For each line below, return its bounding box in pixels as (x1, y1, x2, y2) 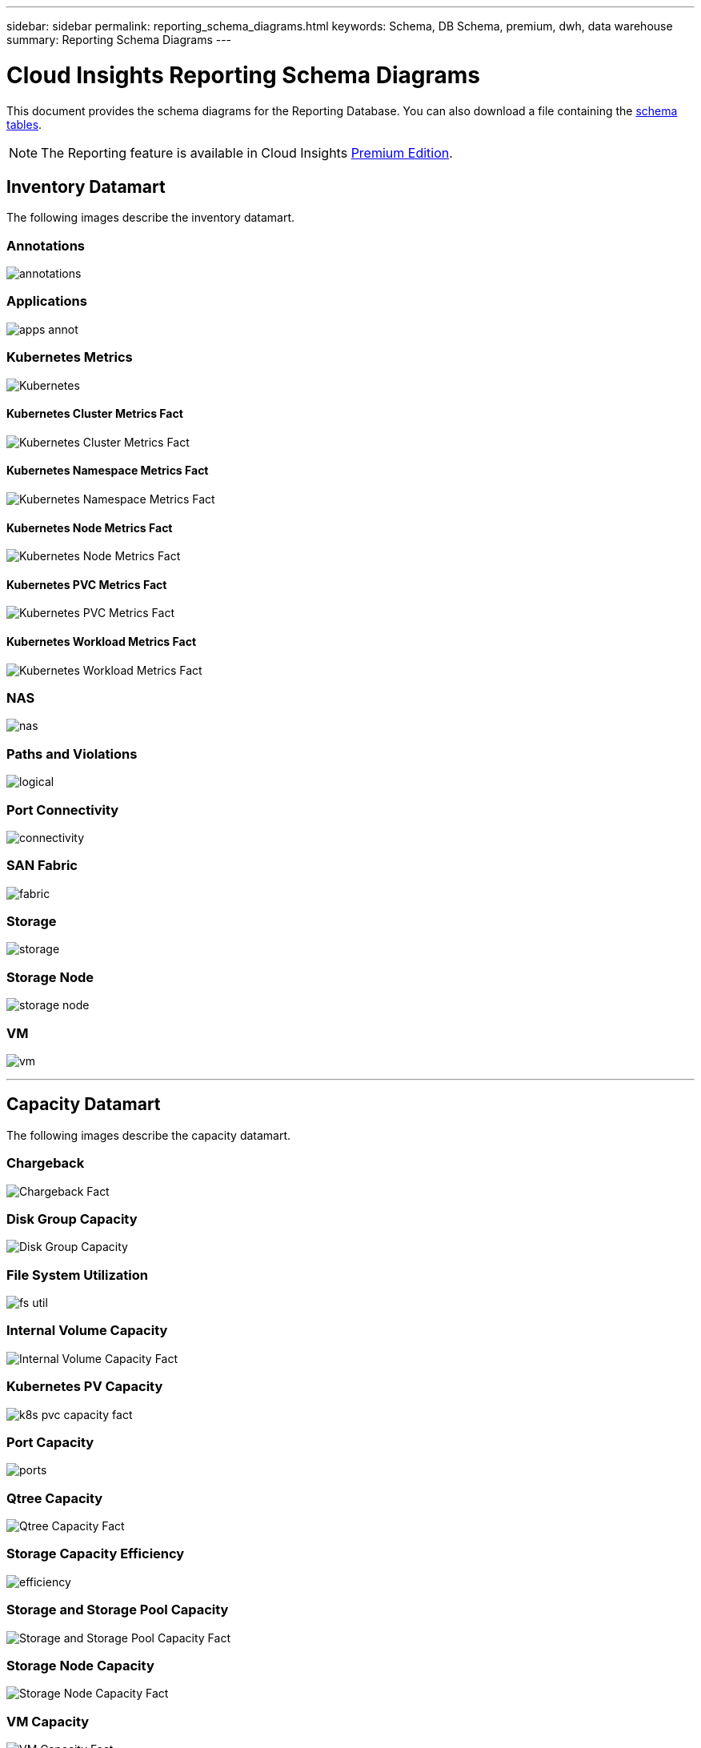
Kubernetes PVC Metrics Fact (6, 577, 167, 591)
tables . (6, 117, 42, 131)
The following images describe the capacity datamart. (6, 1128, 291, 1142)
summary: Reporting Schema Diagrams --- (6, 33, 232, 46)
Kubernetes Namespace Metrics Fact (6, 463, 209, 478)
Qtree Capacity (6, 1489, 103, 1506)
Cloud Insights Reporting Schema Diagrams (6, 61, 480, 89)
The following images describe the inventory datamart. (6, 210, 295, 225)
